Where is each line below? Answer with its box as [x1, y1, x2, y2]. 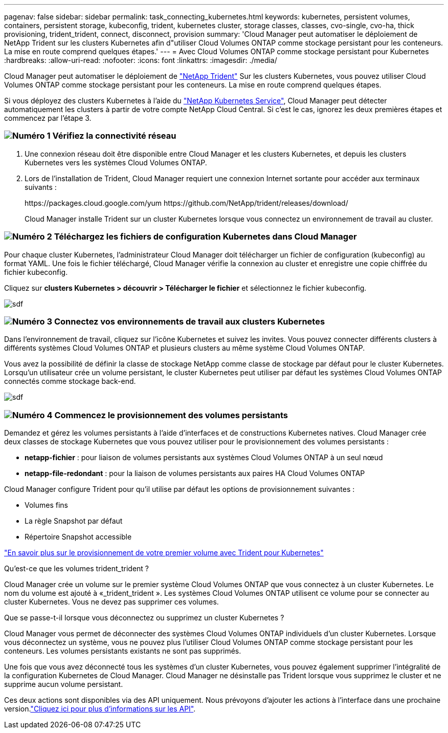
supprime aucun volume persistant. [4, 680, 123, 688]
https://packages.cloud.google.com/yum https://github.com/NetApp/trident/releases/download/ [25, 198, 348, 207]
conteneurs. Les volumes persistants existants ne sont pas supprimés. [4, 646, 241, 655]
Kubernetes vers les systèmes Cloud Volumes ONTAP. [25, 158, 207, 167]
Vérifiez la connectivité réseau [52, 131, 176, 141]
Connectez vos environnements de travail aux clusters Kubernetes [54, 316, 325, 327]
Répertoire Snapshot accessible [25, 532, 132, 541]
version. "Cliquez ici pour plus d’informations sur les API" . [4, 704, 196, 713]
